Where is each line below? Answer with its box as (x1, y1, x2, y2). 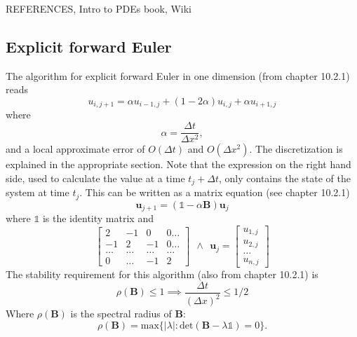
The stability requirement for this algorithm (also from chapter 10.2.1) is (6, 267, 318, 282)
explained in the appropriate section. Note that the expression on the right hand (6, 157, 351, 172)
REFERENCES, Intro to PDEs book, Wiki (6, 1, 192, 15)
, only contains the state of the (219, 170, 351, 185)
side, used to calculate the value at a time (6, 170, 185, 185)
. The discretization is (249, 142, 343, 156)
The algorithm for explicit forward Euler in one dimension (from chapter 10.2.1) (6, 68, 350, 83)
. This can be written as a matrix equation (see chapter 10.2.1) (79, 185, 350, 200)
